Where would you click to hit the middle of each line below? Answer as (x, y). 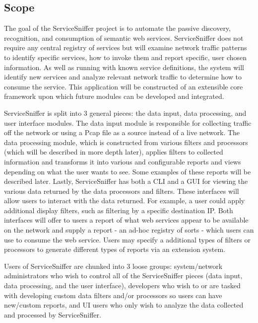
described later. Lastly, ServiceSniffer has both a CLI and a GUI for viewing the (126, 181)
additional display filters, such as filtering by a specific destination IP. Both (119, 210)
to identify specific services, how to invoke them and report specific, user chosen (126, 57)
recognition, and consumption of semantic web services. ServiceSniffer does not (124, 38)
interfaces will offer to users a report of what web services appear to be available (126, 220)
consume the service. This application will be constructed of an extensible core (124, 86)
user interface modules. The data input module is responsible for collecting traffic (128, 122)
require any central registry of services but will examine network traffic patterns (126, 47)
